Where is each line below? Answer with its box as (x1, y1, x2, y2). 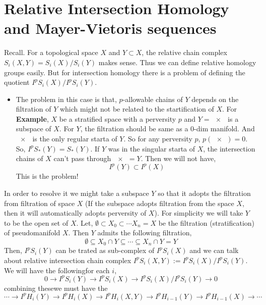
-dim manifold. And (194, 123, 255, 134)
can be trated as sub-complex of (55, 245, 155, 256)
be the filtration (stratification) (158, 217, 255, 228)
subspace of (16, 123, 51, 134)
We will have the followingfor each (4, 265, 110, 275)
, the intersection (203, 143, 255, 154)
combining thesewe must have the (4, 282, 108, 293)
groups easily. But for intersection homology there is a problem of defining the (4, 67, 245, 77)
